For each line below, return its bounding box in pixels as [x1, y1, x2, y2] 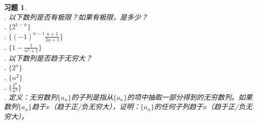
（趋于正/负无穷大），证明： [50, 101, 141, 112]
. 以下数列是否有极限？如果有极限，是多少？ [4, 11, 148, 22]
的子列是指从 [71, 91, 113, 102]
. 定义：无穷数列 [4, 91, 58, 102]
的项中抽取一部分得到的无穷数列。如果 [127, 91, 253, 102]
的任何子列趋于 [154, 101, 203, 112]
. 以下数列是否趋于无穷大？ [4, 52, 92, 63]
